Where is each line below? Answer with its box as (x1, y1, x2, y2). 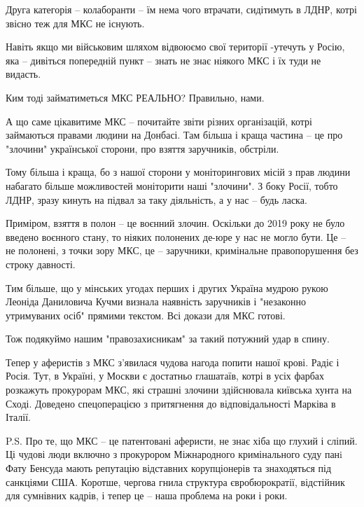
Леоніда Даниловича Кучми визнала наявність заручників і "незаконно (6, 294, 306, 309)
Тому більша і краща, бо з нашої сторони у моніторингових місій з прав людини (6, 165, 351, 179)
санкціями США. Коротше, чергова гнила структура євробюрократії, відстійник (6, 474, 345, 489)
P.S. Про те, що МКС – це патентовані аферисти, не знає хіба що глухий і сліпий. (6, 433, 358, 447)
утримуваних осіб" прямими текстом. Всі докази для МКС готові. (6, 307, 286, 322)
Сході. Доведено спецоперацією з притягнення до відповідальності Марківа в (6, 396, 336, 410)
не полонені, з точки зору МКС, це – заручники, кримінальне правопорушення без (6, 243, 358, 258)
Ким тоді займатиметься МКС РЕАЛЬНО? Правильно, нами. (6, 90, 265, 104)
